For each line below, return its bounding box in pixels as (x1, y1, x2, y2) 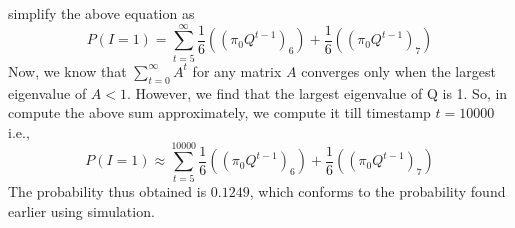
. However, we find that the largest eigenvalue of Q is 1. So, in (126, 82, 508, 103)
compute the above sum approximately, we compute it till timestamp (8, 102, 431, 123)
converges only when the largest (301, 60, 496, 81)
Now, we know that (8, 60, 127, 81)
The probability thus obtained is (8, 181, 207, 202)
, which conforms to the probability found (249, 181, 506, 202)
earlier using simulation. (8, 201, 155, 222)
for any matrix (192, 60, 282, 81)
